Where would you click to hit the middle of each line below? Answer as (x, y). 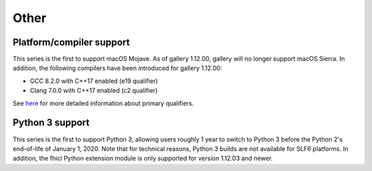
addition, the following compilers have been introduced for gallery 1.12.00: (117, 68)
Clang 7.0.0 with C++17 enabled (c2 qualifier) (94, 91)
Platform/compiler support (71, 42)
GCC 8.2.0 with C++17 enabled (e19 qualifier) (94, 81)
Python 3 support (51, 123)
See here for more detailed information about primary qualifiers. (103, 103)
